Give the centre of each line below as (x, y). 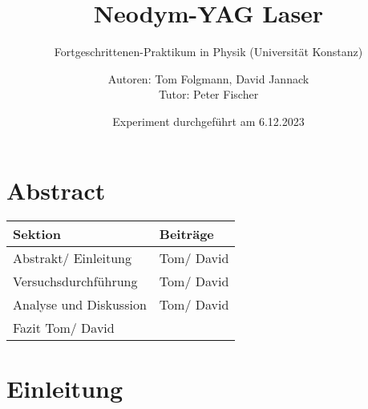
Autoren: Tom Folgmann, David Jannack (208, 78)
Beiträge (186, 234)
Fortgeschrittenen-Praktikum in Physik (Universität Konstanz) (208, 52)
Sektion (37, 234)
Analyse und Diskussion (80, 305)
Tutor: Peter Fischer (208, 94)
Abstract (56, 190)
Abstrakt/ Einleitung (72, 258)
